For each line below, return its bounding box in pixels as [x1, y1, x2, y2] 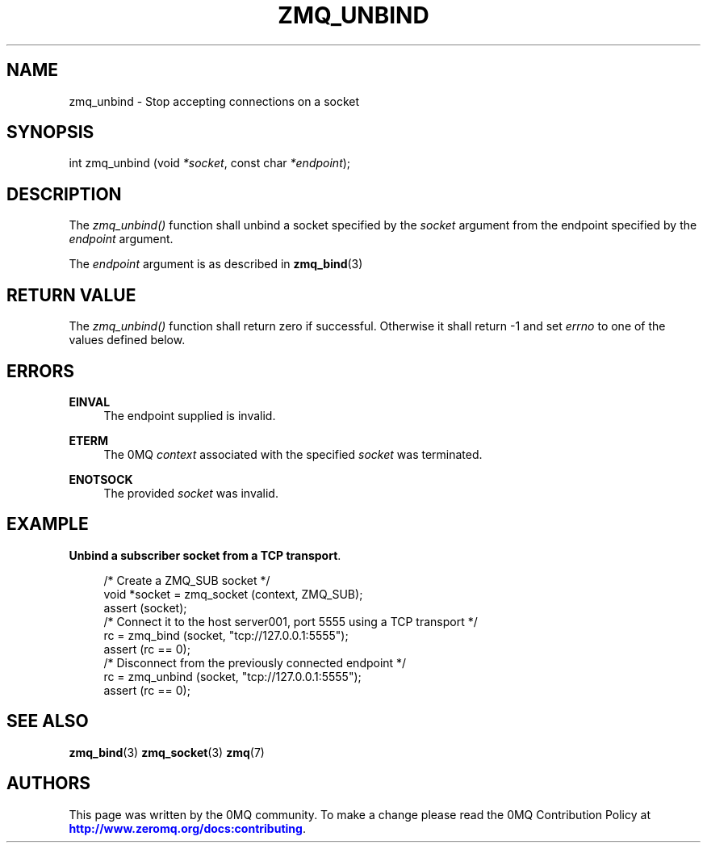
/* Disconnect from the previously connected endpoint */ [103, 655, 407, 670]
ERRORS [6, 360, 75, 381]
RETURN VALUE [6, 284, 136, 305]
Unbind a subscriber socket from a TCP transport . [69, 548, 341, 562]
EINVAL [69, 394, 111, 409]
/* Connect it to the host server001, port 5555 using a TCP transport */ [103, 614, 478, 628]
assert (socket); [103, 600, 187, 615]
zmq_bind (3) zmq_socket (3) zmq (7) [69, 745, 265, 759]
